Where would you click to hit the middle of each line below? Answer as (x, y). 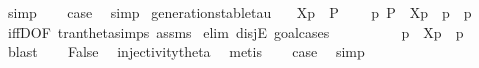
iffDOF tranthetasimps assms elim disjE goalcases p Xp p (235, 31)
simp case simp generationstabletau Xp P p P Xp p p (239, 12)
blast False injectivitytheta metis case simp (186, 51)
